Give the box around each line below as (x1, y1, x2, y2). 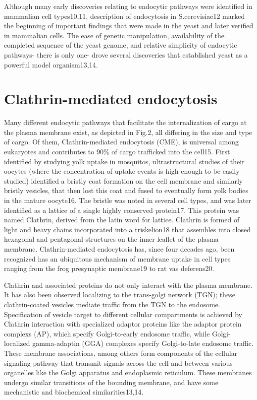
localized (4, 338, 30, 348)
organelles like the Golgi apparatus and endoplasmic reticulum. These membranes (4, 367, 252, 378)
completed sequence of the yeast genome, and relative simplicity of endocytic (4, 40, 237, 50)
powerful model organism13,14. (4, 59, 98, 69)
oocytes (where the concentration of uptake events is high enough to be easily (4, 166, 240, 176)
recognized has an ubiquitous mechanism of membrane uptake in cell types (4, 253, 231, 264)
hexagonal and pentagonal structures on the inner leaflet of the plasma (4, 234, 219, 244)
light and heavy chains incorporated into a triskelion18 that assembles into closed (4, 224, 251, 234)
